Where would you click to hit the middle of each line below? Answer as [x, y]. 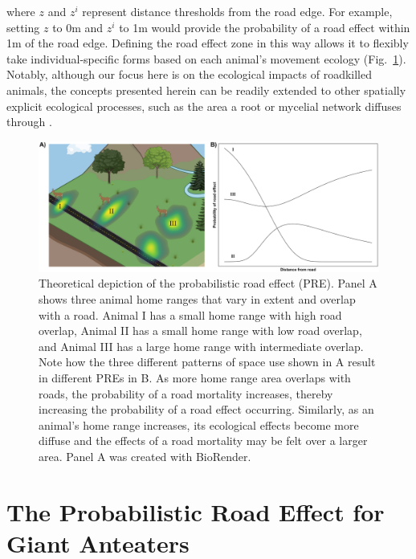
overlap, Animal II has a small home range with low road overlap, [200, 331]
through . [29, 122]
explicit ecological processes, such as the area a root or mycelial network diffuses [204, 106]
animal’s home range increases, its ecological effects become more [199, 424]
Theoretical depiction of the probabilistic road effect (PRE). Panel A [208, 283]
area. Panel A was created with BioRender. [145, 457]
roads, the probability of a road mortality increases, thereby [186, 393]
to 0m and [78, 27]
